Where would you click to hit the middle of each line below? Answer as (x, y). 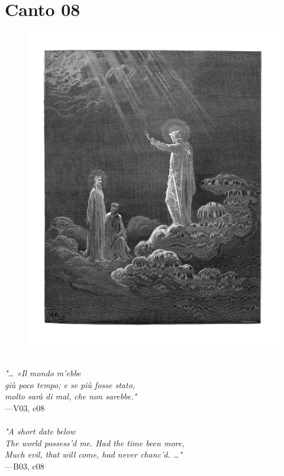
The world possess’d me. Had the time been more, (95, 442)
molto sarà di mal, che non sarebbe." (71, 396)
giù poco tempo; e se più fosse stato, (70, 384)
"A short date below (40, 431)
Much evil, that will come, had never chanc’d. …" (93, 454)
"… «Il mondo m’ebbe (43, 373)
